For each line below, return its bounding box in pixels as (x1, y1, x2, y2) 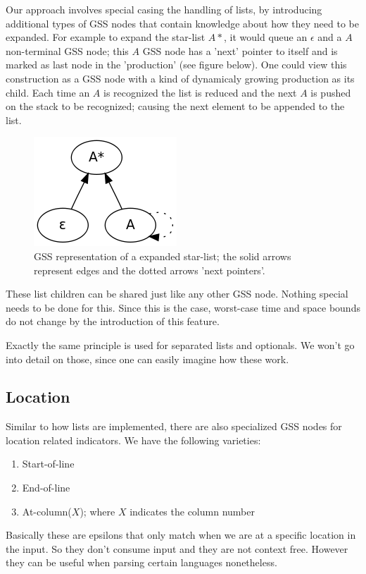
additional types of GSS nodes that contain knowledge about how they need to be (6, 16, 359, 30)
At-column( (22, 503, 72, 518)
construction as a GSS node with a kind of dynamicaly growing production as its (6, 71, 355, 85)
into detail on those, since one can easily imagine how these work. (6, 351, 289, 366)
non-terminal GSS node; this (6, 43, 129, 58)
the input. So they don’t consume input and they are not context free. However (6, 541, 348, 556)
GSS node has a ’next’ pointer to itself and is (142, 43, 338, 58)
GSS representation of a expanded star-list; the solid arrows (34, 248, 291, 263)
